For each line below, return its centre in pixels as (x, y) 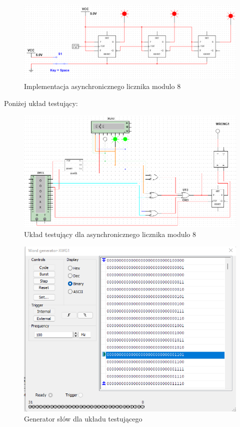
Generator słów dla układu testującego (83, 418)
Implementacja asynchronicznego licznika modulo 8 (102, 86)
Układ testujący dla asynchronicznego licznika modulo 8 (110, 234)
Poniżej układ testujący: (41, 103)
